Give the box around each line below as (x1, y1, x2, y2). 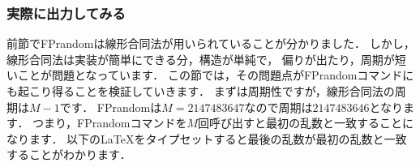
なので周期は (244, 98, 313, 115)
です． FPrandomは (59, 98, 162, 115)
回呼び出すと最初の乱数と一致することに (198, 114, 414, 131)
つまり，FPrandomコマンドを (32, 114, 187, 131)
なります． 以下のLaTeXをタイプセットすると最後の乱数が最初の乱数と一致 (6, 130, 407, 147)
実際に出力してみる (6, 2, 126, 23)
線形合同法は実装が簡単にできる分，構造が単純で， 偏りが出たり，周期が (6, 50, 395, 67)
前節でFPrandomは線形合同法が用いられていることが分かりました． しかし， (6, 35, 415, 52)
